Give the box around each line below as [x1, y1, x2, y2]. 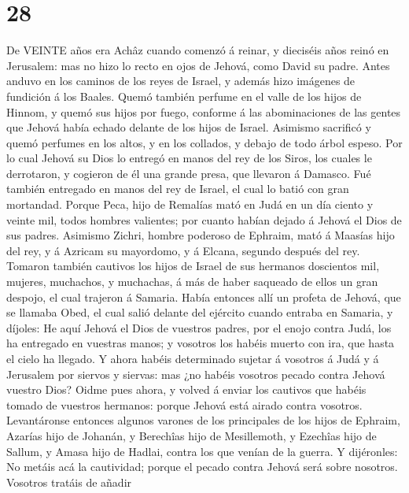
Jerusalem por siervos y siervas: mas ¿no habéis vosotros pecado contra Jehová [6, 365, 385, 382]
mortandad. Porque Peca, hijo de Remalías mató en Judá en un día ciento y [6, 196, 374, 213]
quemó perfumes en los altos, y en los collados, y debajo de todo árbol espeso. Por [6, 134, 403, 150]
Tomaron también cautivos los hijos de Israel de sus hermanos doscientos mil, [6, 258, 380, 274]
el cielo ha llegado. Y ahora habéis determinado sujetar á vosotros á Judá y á [6, 350, 379, 366]
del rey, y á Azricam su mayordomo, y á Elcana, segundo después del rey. [6, 242, 360, 258]
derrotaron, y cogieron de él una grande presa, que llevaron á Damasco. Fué [6, 165, 371, 181]
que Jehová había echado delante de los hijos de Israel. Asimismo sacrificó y [6, 119, 371, 135]
